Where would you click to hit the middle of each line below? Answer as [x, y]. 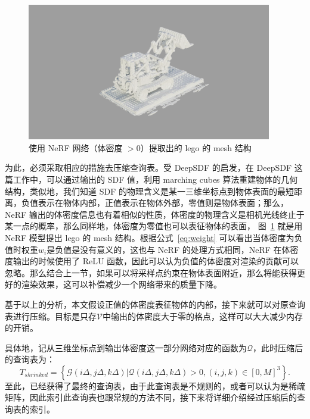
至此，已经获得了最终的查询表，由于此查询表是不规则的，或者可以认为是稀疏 [155, 385]
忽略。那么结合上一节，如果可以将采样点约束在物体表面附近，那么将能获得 [151, 272]
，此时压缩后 [278, 347]
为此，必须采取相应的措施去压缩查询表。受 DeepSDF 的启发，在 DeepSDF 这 [154, 168]
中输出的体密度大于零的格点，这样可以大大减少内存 [202, 316]
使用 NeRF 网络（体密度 [76, 147]
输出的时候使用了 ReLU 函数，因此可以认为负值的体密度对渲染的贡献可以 [156, 261]
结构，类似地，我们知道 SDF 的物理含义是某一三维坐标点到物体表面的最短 [149, 191]
